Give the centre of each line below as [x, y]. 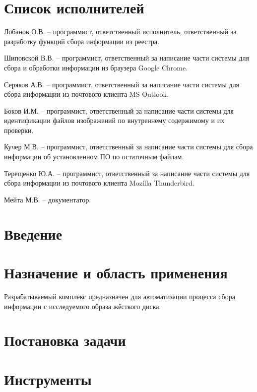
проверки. [19, 130]
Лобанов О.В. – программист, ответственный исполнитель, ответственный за [120, 32]
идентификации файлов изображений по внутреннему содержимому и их [114, 120]
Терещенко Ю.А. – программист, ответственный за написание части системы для [127, 173]
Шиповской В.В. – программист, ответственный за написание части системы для [127, 58]
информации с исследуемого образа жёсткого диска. [83, 306]
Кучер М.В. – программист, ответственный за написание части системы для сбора [128, 147]
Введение [33, 233]
